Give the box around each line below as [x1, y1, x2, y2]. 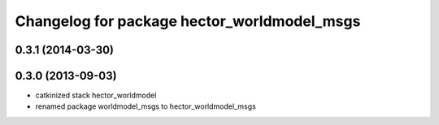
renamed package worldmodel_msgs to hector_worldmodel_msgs [35, 101, 256, 111]
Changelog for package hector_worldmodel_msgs [15, 12, 361, 30]
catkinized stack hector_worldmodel [35, 90, 157, 101]
